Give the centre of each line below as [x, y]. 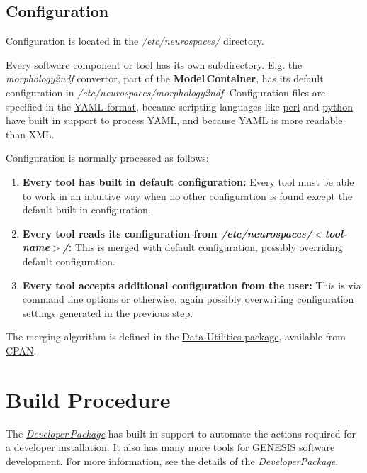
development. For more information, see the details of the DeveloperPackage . [172, 461]
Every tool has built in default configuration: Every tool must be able [188, 181]
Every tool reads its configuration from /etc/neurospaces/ [167, 233]
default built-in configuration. [86, 210]
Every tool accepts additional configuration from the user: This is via [192, 285]
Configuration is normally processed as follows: [107, 158]
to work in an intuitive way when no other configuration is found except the [187, 195]
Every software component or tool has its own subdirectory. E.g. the [154, 64]
